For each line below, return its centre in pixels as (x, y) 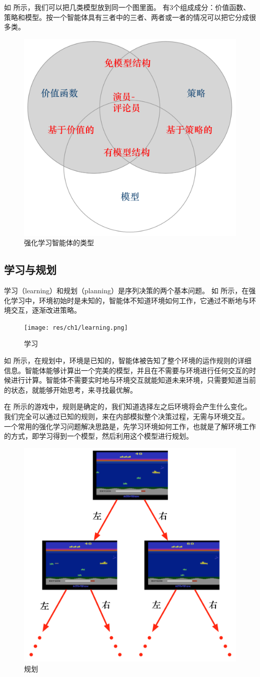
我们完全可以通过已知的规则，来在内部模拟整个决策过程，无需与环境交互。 (126, 416)
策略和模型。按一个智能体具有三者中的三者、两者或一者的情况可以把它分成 (126, 17)
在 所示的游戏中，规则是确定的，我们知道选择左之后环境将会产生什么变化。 (128, 406)
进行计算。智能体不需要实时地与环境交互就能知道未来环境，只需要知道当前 (133, 380)
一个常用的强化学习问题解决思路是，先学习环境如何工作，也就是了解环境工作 (130, 426)
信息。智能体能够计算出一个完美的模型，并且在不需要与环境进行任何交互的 (126, 370)
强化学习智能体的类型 (59, 243)
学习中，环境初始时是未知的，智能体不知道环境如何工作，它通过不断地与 (130, 300)
